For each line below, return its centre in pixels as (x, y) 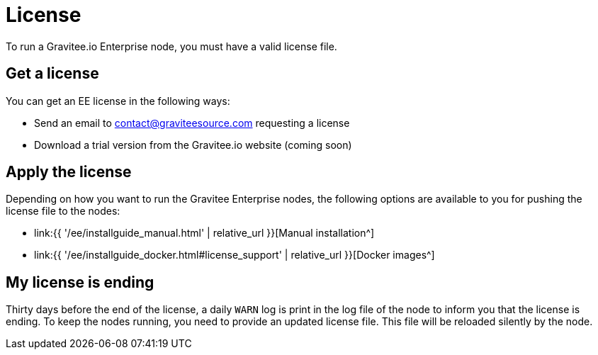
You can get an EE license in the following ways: (118, 101)
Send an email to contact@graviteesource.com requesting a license (192, 123)
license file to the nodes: (63, 211)
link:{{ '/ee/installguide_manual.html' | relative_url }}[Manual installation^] (204, 233)
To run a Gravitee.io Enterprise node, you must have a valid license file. (171, 46)
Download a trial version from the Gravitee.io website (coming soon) (193, 145)
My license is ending (80, 282)
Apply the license (69, 172)
